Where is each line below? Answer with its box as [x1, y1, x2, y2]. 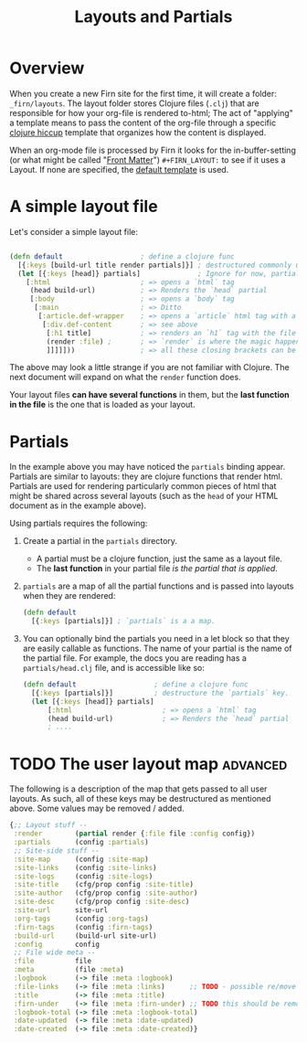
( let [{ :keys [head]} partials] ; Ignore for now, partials [17, 269, 304, 278]
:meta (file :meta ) [13, 965, 125, 974]
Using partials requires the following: [9, 518, 148, 529]
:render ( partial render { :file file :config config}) [13, 829, 256, 838]
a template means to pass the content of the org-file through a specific [9, 117, 277, 128]
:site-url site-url [13, 906, 108, 915]
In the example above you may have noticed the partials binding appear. [9, 462, 286, 473]
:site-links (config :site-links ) [13, 863, 157, 872]
